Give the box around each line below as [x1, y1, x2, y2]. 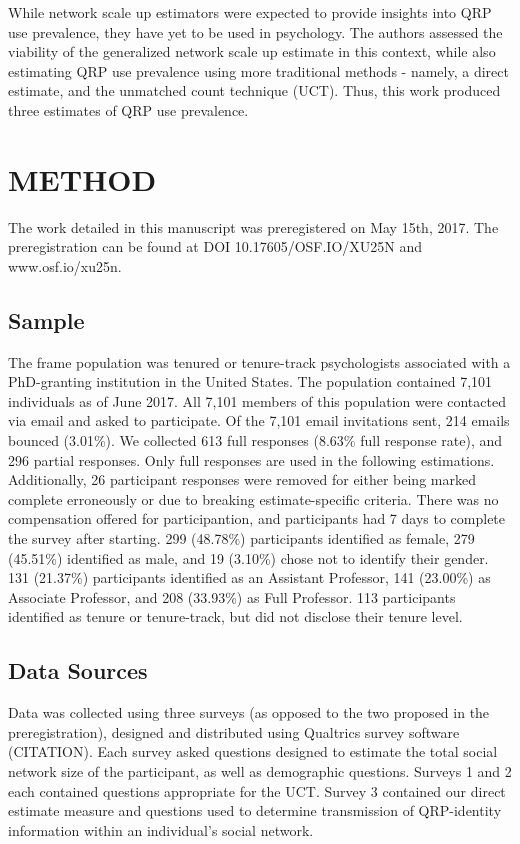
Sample [8, 304, 85, 335]
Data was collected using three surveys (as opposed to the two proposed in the [8, 702, 490, 723]
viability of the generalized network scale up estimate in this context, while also [8, 41, 496, 62]
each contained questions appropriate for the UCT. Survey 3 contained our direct [8, 780, 506, 801]
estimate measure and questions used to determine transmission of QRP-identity [8, 800, 502, 821]
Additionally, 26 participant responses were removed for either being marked [8, 469, 476, 490]
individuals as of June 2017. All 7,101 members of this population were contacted [8, 390, 506, 411]
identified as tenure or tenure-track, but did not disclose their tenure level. [8, 606, 463, 627]
